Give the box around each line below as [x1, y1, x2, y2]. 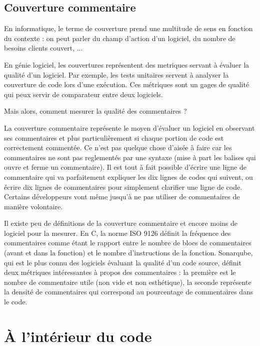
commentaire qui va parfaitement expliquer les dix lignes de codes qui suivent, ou [4, 171, 253, 182]
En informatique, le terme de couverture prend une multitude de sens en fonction [4, 23, 253, 34]
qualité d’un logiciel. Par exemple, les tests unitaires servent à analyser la [4, 69, 229, 80]
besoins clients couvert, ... [4, 43, 83, 53]
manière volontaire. [4, 201, 63, 211]
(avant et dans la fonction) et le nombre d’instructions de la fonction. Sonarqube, [4, 247, 253, 258]
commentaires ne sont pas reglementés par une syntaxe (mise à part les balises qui [4, 152, 256, 162]
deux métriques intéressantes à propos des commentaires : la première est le [4, 267, 236, 277]
